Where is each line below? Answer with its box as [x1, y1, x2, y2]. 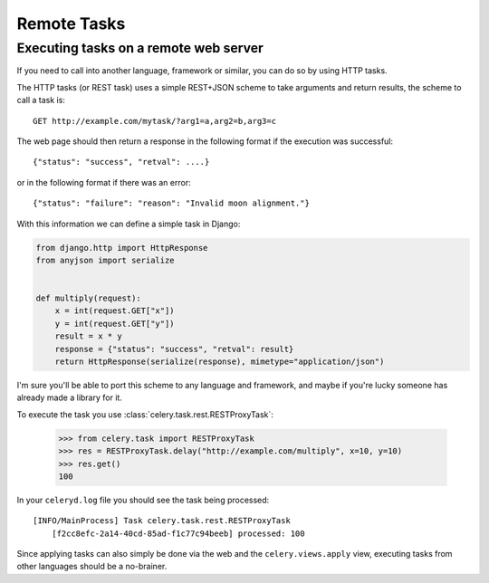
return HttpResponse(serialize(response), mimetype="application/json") [54, 357, 385, 367]
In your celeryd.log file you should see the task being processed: [16, 494, 270, 505]
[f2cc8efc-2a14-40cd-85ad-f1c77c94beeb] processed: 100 [51, 528, 305, 539]
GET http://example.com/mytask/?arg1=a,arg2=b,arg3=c [33, 116, 276, 126]
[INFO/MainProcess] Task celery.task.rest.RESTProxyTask [33, 516, 292, 526]
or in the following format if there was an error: [16, 177, 191, 187]
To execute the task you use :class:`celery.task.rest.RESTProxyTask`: [16, 408, 273, 420]
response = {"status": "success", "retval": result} [54, 344, 294, 354]
